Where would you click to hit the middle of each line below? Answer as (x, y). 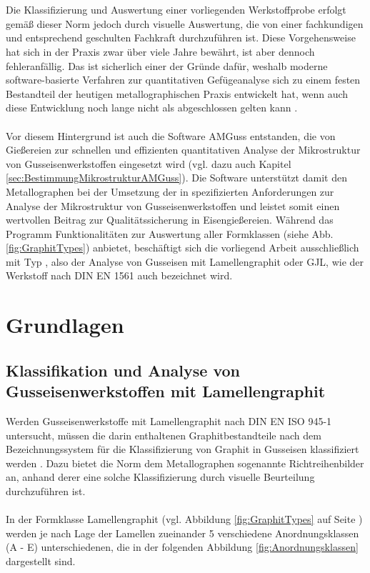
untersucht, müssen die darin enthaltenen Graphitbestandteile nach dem (164, 435)
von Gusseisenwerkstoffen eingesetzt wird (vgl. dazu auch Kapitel (149, 163)
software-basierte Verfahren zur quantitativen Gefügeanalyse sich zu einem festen (183, 80)
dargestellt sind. (41, 560)
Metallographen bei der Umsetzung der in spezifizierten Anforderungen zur (170, 191)
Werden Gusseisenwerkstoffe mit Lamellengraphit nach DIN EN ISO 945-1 (169, 421)
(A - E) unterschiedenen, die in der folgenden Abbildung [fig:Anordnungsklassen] (182, 547)
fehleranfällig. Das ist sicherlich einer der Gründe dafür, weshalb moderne (167, 65)
